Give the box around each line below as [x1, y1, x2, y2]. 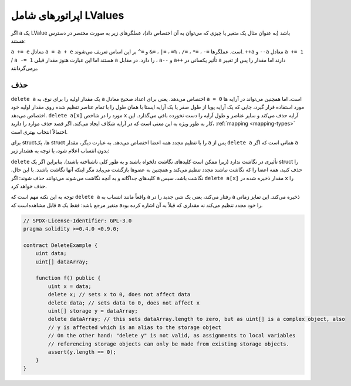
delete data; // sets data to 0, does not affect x [48, 299, 200, 306]
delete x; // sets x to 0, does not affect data [48, 291, 191, 298]
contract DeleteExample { [23, 242, 98, 249]
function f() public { [35, 275, 101, 282]
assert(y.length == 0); [48, 348, 117, 355]
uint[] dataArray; [35, 258, 89, 265]
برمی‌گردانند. [11, 65, 39, 72]
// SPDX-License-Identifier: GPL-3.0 [23, 217, 132, 224]
